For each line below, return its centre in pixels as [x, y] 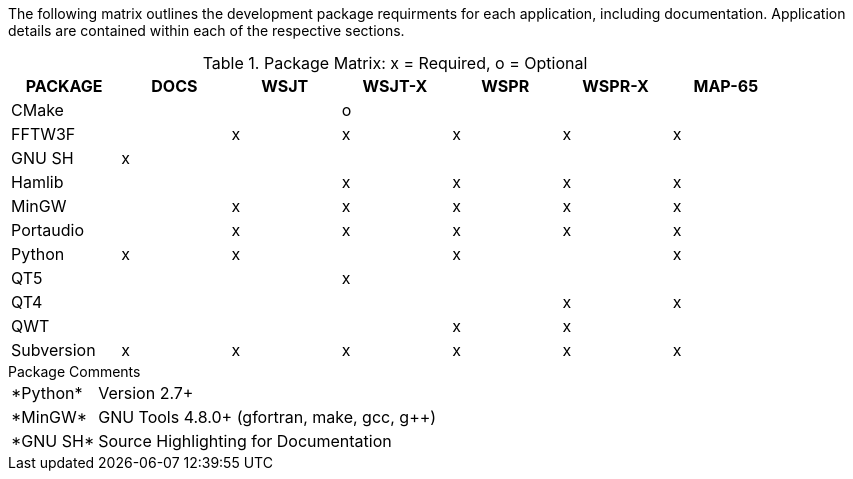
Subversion [53, 350]
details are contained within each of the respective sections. [206, 30]
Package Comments [74, 371]
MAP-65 [726, 86]
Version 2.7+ [146, 393]
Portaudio [48, 230]
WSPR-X [615, 86]
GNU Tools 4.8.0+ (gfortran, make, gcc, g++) [267, 417]
